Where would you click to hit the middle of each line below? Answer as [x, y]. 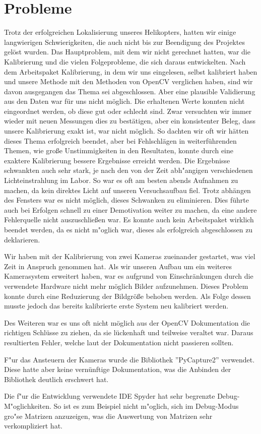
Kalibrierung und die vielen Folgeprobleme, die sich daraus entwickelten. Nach [125, 61]
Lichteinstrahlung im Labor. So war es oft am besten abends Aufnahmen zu [121, 180]
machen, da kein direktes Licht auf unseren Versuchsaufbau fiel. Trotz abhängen [127, 190]
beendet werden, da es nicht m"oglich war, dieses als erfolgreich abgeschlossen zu [128, 229]
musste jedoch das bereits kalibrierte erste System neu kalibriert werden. [116, 306]
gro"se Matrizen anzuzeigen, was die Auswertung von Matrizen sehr [108, 416]
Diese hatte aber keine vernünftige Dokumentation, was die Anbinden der [118, 369]
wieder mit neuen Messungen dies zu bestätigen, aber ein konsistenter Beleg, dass [130, 121]
